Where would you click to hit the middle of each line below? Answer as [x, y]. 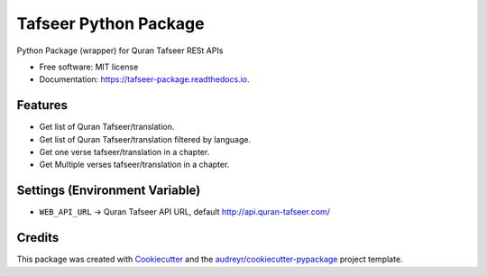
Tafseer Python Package [110, 23]
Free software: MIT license [89, 67]
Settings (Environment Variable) [109, 191]
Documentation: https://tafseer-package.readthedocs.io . [144, 79]
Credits [38, 238]
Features [42, 105]
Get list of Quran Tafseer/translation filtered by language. [145, 139]
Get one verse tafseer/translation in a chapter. [124, 152]
